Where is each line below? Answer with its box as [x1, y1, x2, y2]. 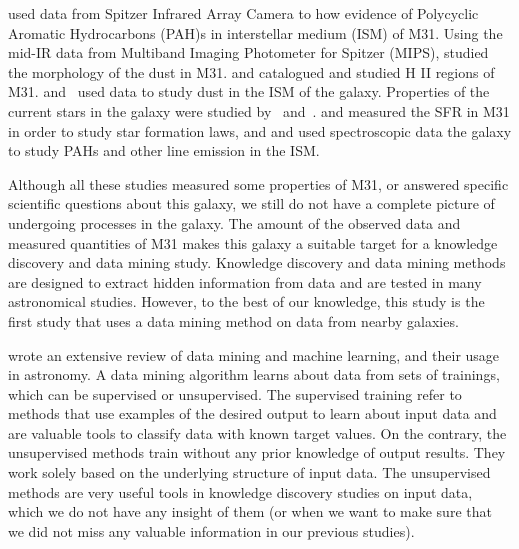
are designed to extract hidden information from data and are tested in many [8, 271, 482, 292]
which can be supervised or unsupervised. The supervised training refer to [8, 383, 462, 404]
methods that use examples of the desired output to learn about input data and [8, 403, 497, 424]
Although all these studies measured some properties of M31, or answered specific [8, 173, 509, 194]
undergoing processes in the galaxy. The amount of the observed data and [8, 212, 461, 233]
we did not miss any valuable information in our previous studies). [8, 520, 415, 541]
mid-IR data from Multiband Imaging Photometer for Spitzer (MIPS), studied [8, 42, 489, 63]
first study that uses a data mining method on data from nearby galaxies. [8, 310, 459, 331]
